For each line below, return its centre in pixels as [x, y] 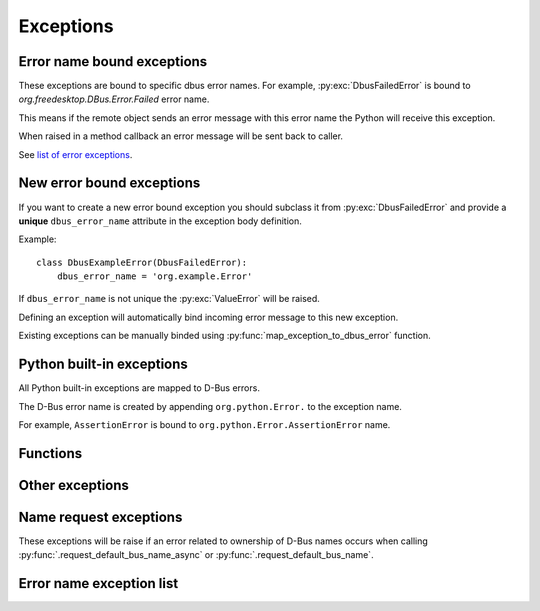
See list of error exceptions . [75, 154]
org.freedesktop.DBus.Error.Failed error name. [114, 99]
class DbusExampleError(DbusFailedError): [142, 262]
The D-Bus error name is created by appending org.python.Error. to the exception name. [210, 406]
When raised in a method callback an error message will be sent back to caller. [181, 136]
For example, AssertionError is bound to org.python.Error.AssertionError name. [204, 424]
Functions [50, 453]
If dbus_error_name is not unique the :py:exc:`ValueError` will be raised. [169, 299]
